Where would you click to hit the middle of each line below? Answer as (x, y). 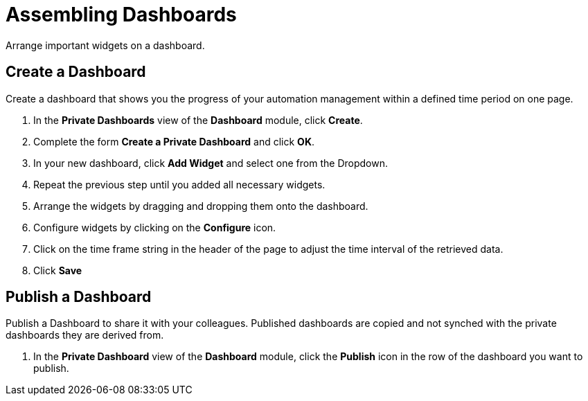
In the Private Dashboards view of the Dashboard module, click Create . (198, 120)
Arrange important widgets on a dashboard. (105, 45)
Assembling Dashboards (121, 15)
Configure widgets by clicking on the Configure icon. (155, 227)
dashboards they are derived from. (85, 335)
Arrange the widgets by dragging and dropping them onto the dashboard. (201, 206)
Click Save (58, 270)
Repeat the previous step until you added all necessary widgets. (179, 184)
